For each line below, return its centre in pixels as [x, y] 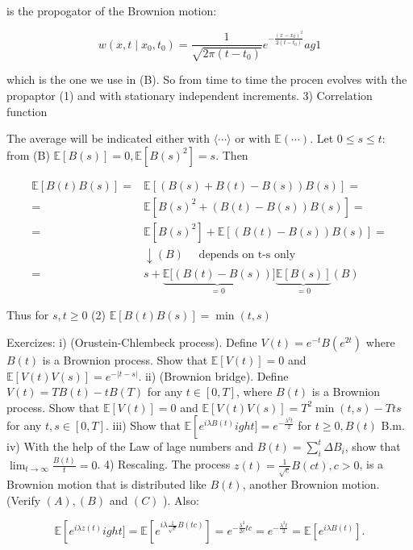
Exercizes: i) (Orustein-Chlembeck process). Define [132, 342]
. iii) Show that [143, 425]
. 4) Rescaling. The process [164, 464]
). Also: [181, 500]
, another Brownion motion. [311, 484]
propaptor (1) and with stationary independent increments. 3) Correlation [190, 96]
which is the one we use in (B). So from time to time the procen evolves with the [207, 79]
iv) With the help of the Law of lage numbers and [130, 446]
